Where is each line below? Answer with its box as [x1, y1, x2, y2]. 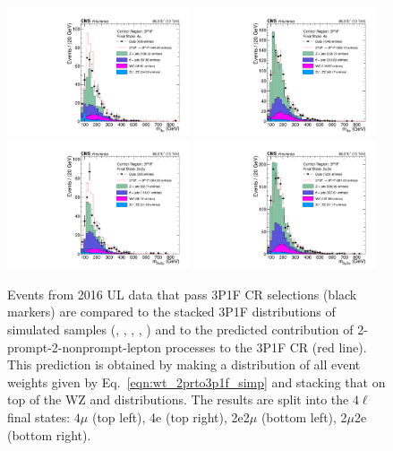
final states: [7, 408, 71, 426]
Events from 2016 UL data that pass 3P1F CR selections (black [7, 284, 357, 303]
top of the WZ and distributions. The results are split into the [7, 390, 349, 409]
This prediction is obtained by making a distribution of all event [7, 355, 361, 374]
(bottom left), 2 [261, 408, 347, 426]
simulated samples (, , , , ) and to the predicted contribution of [7, 320, 354, 339]
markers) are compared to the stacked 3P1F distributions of [7, 302, 336, 321]
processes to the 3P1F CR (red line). [165, 337, 367, 356]
